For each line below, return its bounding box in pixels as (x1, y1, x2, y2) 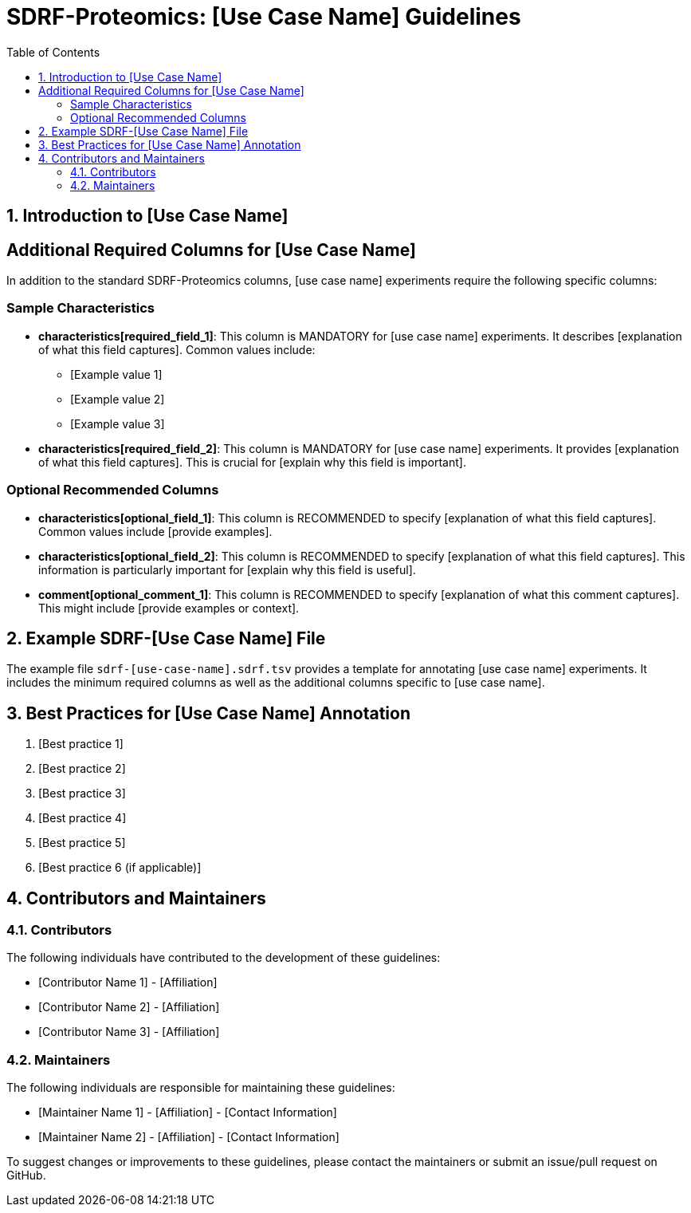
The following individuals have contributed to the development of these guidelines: (6, 951, 441, 965)
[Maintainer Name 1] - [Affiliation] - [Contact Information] (38, 1105, 337, 1120)
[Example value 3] (70, 416, 165, 431)
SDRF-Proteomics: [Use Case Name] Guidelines (6, 3, 521, 30)
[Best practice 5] (38, 836, 126, 850)
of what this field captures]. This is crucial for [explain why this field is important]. (38, 455, 466, 469)
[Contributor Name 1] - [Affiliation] (38, 975, 218, 990)
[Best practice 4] (38, 811, 127, 825)
